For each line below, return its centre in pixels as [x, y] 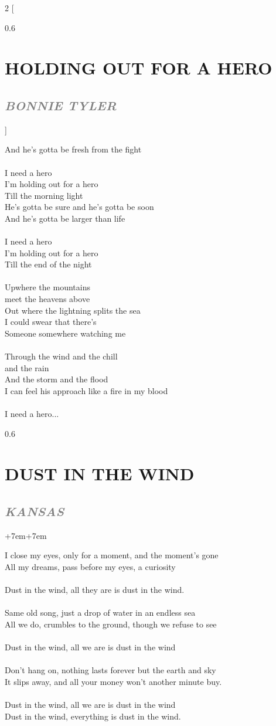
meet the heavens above [47, 299]
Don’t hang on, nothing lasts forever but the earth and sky [110, 670]
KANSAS [35, 510]
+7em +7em [26, 535]
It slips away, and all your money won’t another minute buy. [113, 681]
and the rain [27, 367]
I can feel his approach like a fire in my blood [86, 390]
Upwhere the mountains [47, 287]
